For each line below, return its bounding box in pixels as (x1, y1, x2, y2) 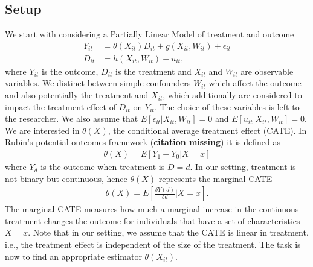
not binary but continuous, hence (5, 172, 127, 184)
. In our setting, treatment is (190, 160, 296, 173)
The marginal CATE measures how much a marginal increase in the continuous (5, 203, 299, 215)
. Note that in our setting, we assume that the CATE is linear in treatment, (28, 226, 309, 239)
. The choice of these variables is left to (154, 100, 300, 113)
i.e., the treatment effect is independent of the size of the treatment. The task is (5, 238, 301, 251)
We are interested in (5, 124, 80, 136)
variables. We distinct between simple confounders (5, 77, 191, 89)
